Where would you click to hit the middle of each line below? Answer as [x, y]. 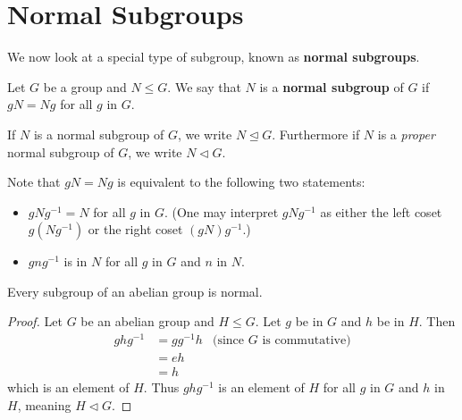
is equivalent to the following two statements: [241, 182]
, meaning [44, 404]
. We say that [204, 86]
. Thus [161, 387]
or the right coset [135, 229]
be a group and [85, 86]
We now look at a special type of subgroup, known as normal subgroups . [214, 57]
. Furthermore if [316, 134]
